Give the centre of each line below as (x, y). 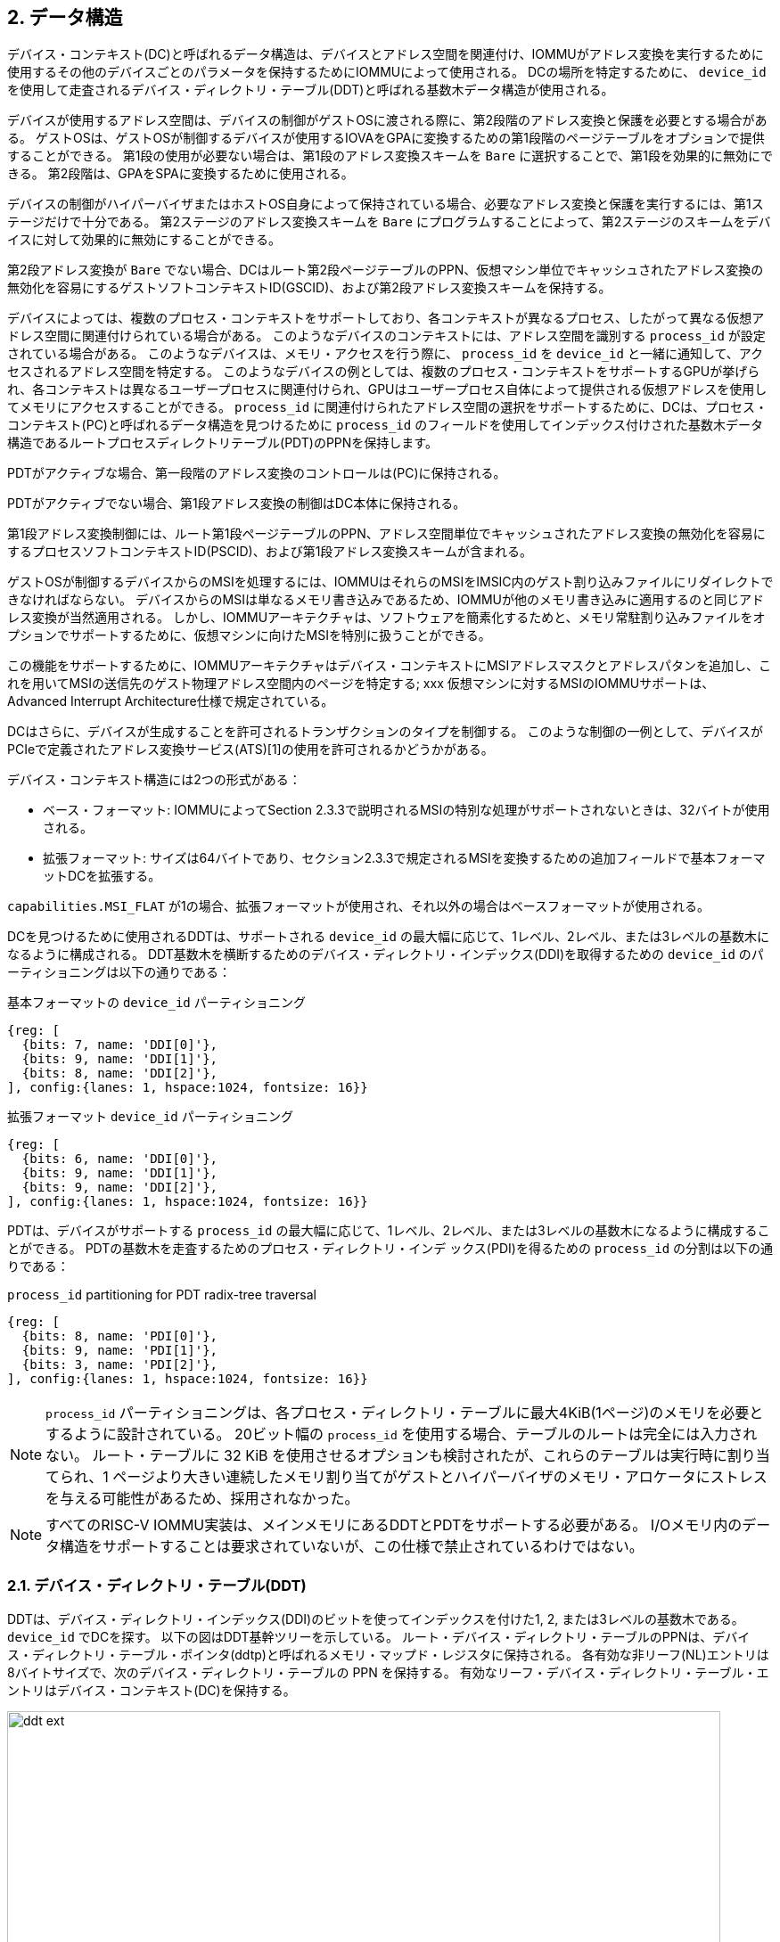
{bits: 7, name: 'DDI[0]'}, (120, 1045)
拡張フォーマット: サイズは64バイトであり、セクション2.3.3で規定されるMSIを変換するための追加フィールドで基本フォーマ (404, 858)
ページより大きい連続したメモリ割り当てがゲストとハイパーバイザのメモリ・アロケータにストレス (440, 1477)
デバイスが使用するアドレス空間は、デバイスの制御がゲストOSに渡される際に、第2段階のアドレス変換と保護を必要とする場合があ (387, 120)
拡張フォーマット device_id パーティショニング (150, 1117)
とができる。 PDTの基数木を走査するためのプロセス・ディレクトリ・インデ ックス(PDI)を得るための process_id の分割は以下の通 (390, 1249)
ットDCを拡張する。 (102, 876)
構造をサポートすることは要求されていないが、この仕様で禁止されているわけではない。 (352, 1547)
